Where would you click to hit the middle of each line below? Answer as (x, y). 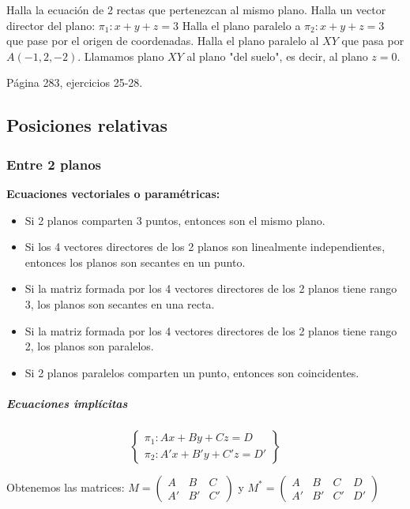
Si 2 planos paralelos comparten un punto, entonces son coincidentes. (192, 372)
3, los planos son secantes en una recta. (120, 303)
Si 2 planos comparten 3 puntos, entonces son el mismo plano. (175, 220)
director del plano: (51, 25)
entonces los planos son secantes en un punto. (135, 262)
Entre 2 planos (54, 164)
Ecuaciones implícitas (67, 403)
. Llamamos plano (121, 56)
